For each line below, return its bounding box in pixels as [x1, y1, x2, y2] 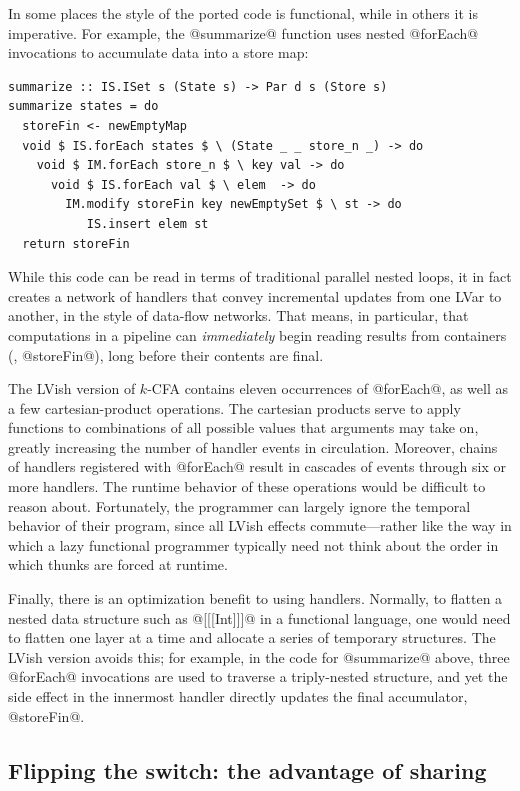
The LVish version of [8, 378, 136, 399]
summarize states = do [8, 99, 159, 114]
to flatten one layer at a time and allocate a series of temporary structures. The [8, 627, 496, 648]
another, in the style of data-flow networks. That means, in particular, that [8, 305, 469, 326]
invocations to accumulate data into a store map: [8, 42, 309, 63]
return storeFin [22, 236, 130, 251]
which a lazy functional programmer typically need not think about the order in [8, 534, 499, 555]
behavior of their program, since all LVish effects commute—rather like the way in [8, 515, 512, 536]
